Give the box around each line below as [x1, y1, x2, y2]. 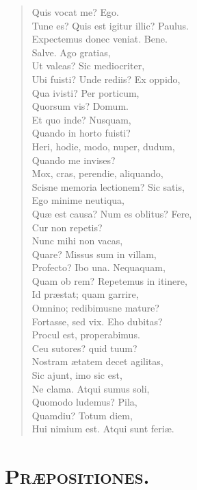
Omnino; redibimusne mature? [31, 301, 159, 315]
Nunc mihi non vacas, [31, 233, 123, 248]
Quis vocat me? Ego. [31, 5, 119, 19]
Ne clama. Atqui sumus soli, [31, 381, 150, 395]
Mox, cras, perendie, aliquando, [31, 166, 163, 180]
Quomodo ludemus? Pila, [31, 395, 137, 409]
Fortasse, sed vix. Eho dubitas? [31, 314, 163, 328]
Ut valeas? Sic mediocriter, [31, 58, 145, 73]
